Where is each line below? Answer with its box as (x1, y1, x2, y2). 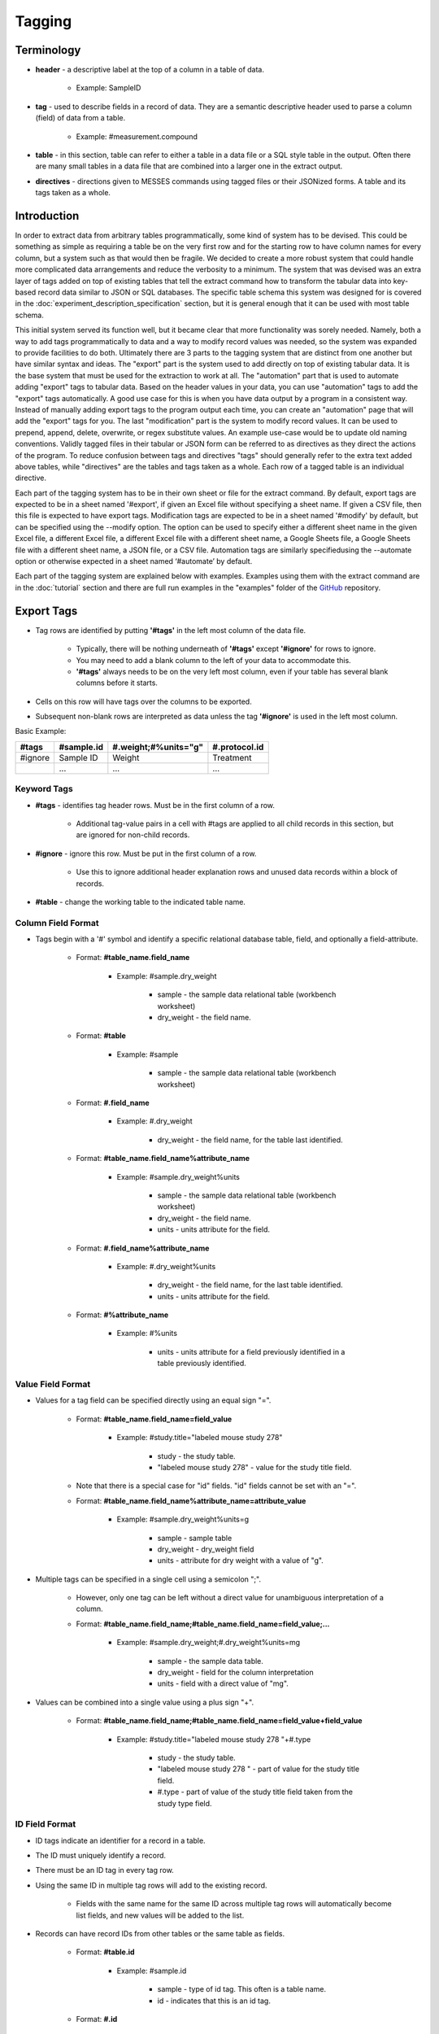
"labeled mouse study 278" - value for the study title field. (157, 1462, 352, 1472)
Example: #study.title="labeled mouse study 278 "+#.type (116, 1734, 311, 1744)
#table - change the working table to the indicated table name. (35, 897, 246, 906)
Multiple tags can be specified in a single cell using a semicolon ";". (35, 1574, 262, 1584)
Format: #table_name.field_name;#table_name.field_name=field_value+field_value (76, 1716, 363, 1726)
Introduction (15, 209, 80, 223)
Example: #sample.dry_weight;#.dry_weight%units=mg (116, 1638, 301, 1648)
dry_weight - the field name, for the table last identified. (157, 1135, 343, 1145)
